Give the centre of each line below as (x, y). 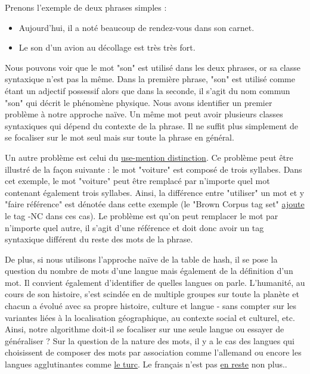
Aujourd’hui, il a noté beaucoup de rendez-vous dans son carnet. (137, 27)
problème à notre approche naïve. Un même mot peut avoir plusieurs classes (144, 114)
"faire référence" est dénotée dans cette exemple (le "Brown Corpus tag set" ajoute (155, 204)
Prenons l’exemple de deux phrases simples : (86, 7)
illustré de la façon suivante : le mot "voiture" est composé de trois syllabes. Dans (154, 169)
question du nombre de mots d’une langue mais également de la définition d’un (149, 271)
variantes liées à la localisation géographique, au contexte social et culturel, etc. (150, 317)
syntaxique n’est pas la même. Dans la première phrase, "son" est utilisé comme (150, 79)
